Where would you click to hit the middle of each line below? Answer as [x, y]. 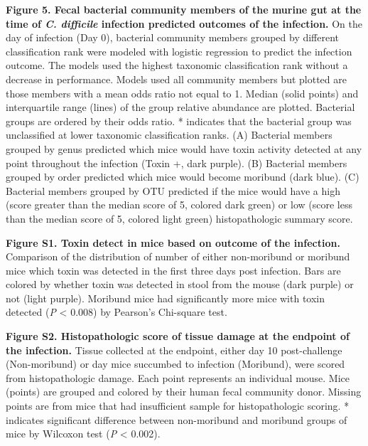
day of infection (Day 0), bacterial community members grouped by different [173, 37]
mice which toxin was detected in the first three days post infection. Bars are [173, 270]
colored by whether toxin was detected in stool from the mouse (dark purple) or [180, 284]
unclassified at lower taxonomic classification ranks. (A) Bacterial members [169, 135]
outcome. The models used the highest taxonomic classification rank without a [177, 65]
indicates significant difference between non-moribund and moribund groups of [177, 419]
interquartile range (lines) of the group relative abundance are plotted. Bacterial [180, 107]
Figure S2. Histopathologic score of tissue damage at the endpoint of [178, 336]
